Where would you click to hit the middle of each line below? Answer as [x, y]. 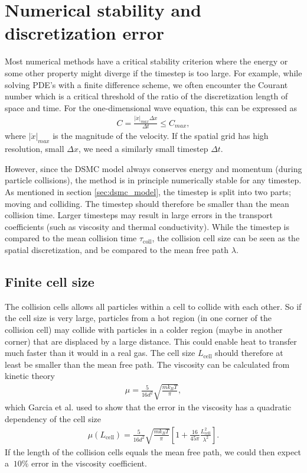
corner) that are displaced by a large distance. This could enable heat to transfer [151, 341]
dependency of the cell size [53, 419]
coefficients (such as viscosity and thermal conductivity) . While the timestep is [147, 226]
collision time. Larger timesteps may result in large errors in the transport [139, 215]
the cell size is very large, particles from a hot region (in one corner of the [138, 318]
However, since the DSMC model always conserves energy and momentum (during [153, 168]
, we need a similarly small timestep [143, 149]
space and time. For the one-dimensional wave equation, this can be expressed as [151, 107]
